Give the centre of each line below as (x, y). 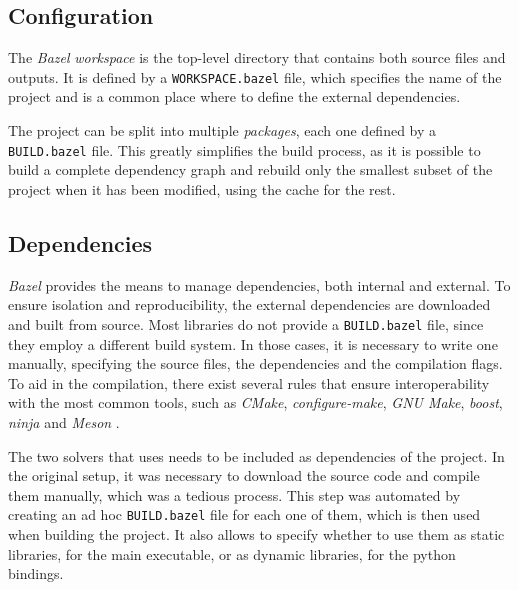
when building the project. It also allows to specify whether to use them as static (256, 533)
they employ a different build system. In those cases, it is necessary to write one (253, 343)
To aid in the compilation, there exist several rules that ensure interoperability (249, 382)
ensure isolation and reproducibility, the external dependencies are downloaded (249, 304)
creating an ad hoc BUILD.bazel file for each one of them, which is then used (244, 514)
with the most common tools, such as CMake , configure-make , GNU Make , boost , (255, 402)
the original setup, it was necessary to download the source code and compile (244, 475)
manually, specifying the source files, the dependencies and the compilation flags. (255, 363)
